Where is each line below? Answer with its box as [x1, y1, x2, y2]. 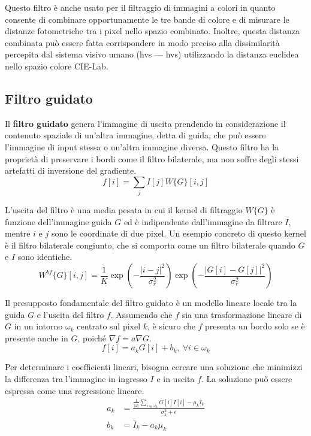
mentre [5, 227, 31, 240]
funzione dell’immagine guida [5, 215, 112, 228]
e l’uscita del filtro [37, 308, 104, 320]
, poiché [77, 331, 107, 344]
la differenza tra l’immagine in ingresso [5, 373, 147, 384]
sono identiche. [17, 250, 73, 263]
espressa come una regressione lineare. [5, 384, 144, 396]
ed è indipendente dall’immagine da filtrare [123, 215, 282, 228]
